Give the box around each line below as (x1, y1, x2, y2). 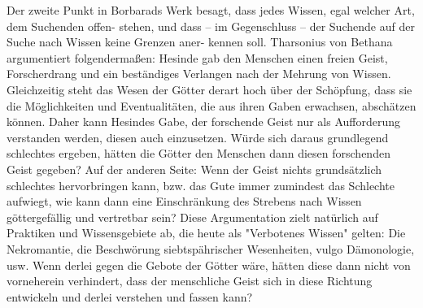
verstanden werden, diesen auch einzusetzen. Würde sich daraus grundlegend (7, 128, 389, 145)
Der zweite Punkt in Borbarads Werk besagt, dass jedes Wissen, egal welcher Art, (7, 2, 415, 18)
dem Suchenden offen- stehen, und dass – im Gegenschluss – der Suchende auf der (7, 17, 415, 34)
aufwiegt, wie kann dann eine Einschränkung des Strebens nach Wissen (7, 193, 362, 210)
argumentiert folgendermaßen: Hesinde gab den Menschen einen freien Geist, (7, 49, 388, 66)
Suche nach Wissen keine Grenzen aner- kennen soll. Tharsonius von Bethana (7, 33, 393, 50)
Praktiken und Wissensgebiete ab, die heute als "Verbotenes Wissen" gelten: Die (7, 224, 406, 241)
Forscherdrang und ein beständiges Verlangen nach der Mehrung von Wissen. (7, 65, 391, 82)
